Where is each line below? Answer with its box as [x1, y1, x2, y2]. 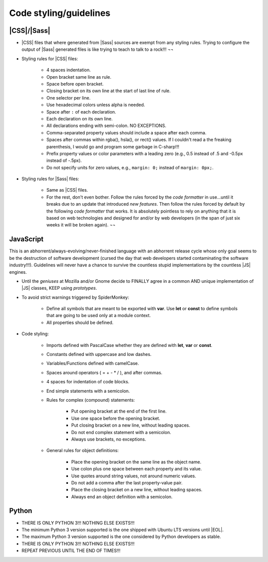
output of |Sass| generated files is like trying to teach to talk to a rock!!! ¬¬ [21, 46, 174, 52]
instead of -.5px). [46, 157, 82, 164]
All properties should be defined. [46, 319, 114, 326]
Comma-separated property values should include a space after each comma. [46, 129, 207, 135]
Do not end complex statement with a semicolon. [71, 429, 171, 435]
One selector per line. [46, 95, 91, 101]
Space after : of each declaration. [46, 109, 117, 114]
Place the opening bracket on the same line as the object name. [71, 458, 201, 465]
